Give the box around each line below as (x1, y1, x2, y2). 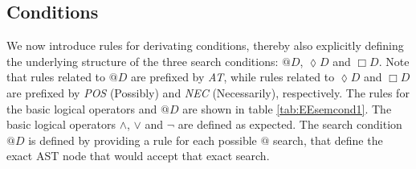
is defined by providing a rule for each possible (28, 131, 257, 148)
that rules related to (6, 68, 106, 85)
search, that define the (273, 131, 383, 148)
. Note (378, 52, 410, 69)
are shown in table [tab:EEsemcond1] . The (182, 100, 392, 117)
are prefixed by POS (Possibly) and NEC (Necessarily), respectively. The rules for (6, 84, 410, 101)
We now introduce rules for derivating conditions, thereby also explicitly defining (6, 37, 404, 54)
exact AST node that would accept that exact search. (6, 147, 270, 164)
